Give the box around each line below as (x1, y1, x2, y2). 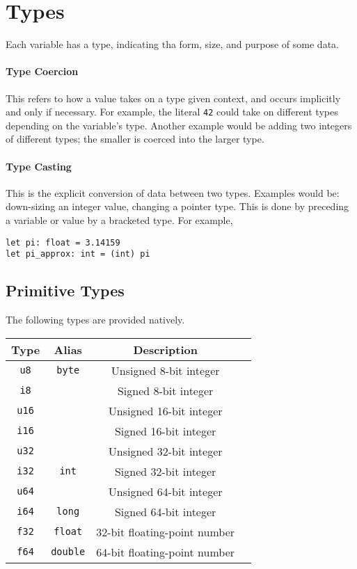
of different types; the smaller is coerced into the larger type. (6, 131, 264, 146)
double (51, 546, 86, 558)
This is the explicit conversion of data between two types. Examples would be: (6, 185, 340, 200)
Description (133, 341, 198, 358)
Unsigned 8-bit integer (111, 362, 220, 378)
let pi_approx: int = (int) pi (6, 249, 150, 259)
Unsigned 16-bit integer (108, 402, 223, 419)
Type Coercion (6, 64, 79, 79)
